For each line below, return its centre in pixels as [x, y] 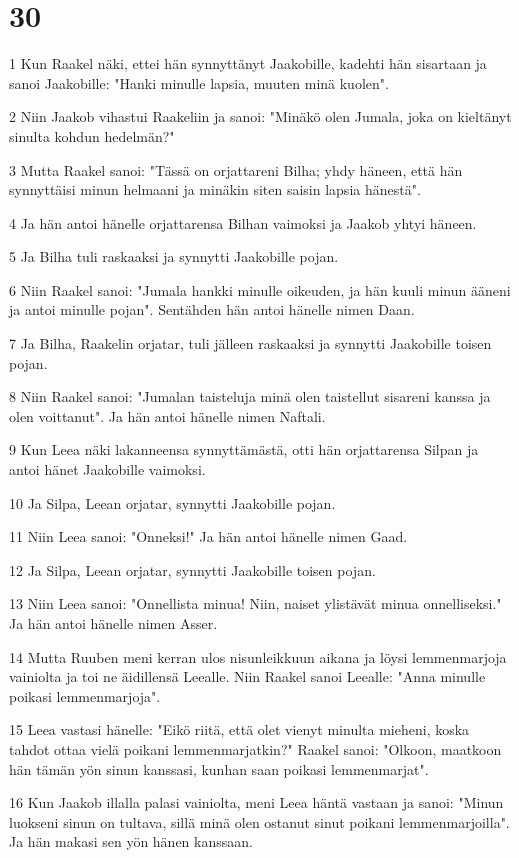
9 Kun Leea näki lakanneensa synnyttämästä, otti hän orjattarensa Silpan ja [244, 449]
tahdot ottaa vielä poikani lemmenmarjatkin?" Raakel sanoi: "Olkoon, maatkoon [255, 748]
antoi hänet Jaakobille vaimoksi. [107, 469]
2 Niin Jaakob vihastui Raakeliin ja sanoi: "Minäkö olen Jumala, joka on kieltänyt [260, 116]
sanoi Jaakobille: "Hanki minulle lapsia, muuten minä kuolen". [199, 82]
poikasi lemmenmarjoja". [85, 695]
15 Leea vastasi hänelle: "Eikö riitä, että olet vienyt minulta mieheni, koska [239, 729]
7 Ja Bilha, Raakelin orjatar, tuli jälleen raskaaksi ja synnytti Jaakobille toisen [250, 343]
